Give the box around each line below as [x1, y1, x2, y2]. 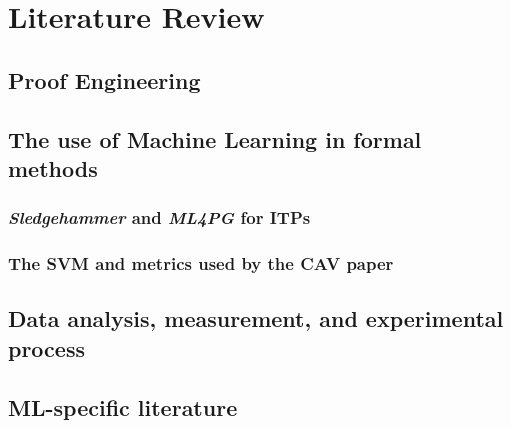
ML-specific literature [8, 391, 238, 422]
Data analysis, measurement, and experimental [8, 303, 504, 334]
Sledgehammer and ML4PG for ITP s [8, 205, 311, 230]
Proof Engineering [8, 64, 201, 95]
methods [8, 152, 98, 183]
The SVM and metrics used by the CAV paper [8, 251, 394, 276]
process [8, 332, 85, 363]
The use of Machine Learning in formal [8, 123, 422, 154]
